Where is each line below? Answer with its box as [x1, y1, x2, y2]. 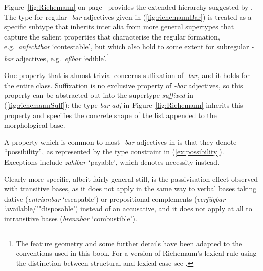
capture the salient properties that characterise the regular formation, [4, 31, 220, 42]
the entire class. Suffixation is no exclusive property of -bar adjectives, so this [4, 80, 243, 90]
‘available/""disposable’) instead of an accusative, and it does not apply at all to [4, 203, 252, 214]
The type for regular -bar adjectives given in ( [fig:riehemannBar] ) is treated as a [4, 11, 252, 22]
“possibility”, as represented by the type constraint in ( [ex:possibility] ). [4, 146, 224, 157]
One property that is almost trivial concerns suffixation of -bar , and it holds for [4, 70, 250, 81]
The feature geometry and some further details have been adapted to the [16, 238, 242, 248]
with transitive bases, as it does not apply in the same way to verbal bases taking [4, 183, 257, 194]
